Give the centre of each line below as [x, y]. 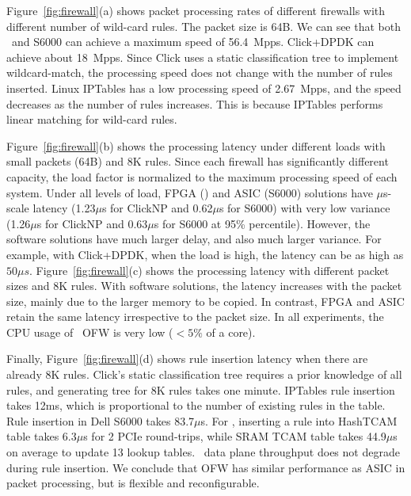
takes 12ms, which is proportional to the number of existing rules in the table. [196, 405]
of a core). [231, 332]
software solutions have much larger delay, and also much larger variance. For [194, 239]
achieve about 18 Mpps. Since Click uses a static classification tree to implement [203, 57]
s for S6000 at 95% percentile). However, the [262, 223]
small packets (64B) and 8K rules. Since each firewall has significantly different [198, 161]
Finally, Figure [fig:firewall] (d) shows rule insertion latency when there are [187, 359]
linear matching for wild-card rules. [92, 119]
